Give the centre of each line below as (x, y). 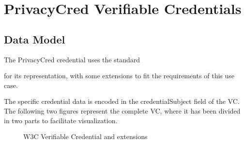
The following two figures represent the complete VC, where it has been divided (122, 110)
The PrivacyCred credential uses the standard (72, 59)
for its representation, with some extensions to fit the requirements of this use (119, 76)
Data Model (35, 39)
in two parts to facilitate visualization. (61, 120)
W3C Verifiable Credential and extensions (85, 136)
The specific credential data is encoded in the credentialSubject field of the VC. (122, 101)
